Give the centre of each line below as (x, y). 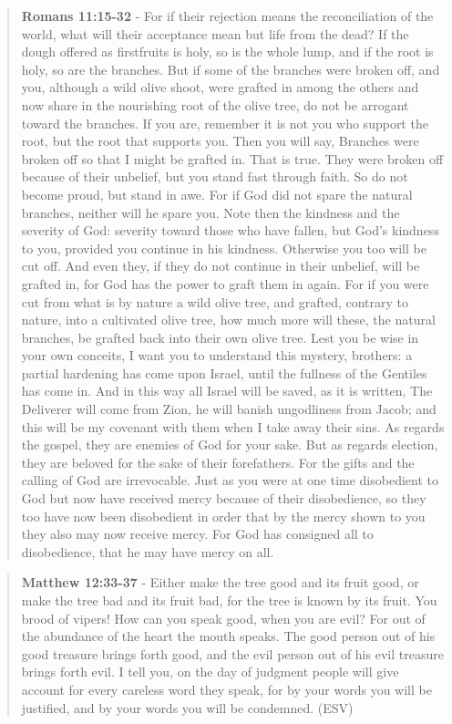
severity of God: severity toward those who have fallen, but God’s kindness (230, 230)
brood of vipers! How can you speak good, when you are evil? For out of (223, 618)
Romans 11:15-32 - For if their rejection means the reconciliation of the (227, 16)
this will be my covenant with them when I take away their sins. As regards (233, 426)
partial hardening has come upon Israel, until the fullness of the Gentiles (224, 372)
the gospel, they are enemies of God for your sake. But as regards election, (230, 445)
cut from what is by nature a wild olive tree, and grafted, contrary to (215, 301)
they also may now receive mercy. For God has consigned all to (197, 534)
